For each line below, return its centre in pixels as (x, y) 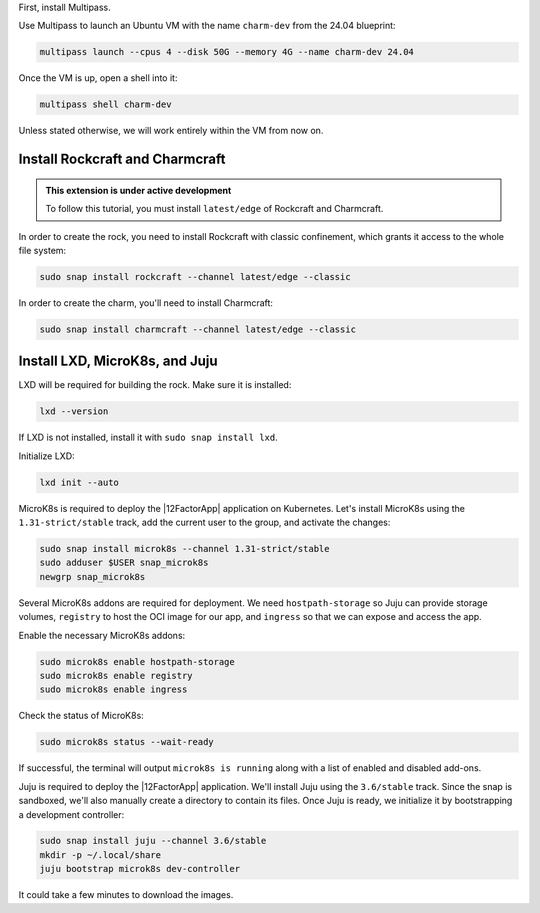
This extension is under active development (138, 190)
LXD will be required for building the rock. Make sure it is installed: (155, 385)
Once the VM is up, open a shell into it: (98, 78)
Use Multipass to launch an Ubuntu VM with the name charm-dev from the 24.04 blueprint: (207, 26)
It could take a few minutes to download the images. (126, 895)
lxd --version (74, 411)
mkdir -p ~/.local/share (100, 854)
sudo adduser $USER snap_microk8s (124, 563)
